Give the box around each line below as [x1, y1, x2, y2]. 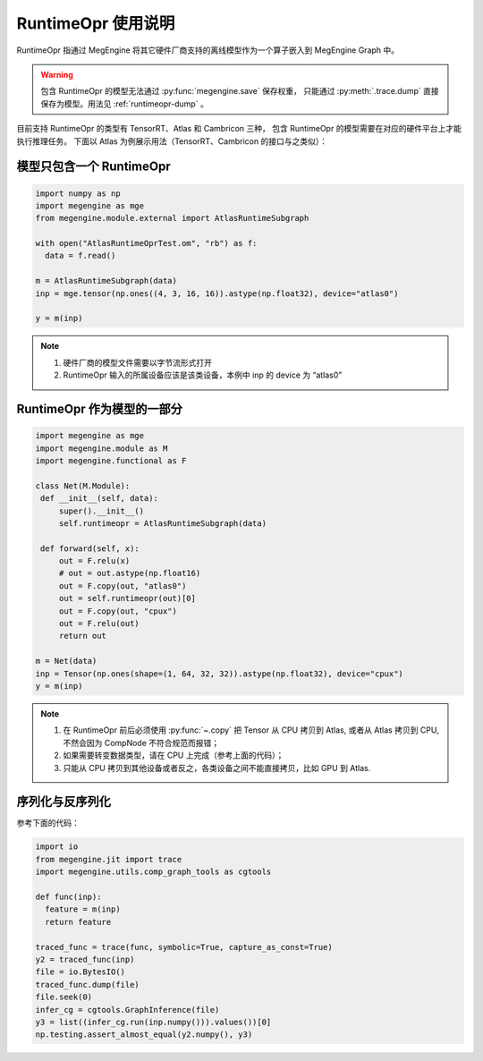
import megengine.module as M [35, 443, 168, 454]
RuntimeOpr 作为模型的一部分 [16, 401, 182, 416]
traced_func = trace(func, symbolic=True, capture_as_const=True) [35, 942, 333, 952]
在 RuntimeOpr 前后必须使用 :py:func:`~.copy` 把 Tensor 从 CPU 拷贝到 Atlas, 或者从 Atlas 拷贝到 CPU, [63, 725, 439, 735]
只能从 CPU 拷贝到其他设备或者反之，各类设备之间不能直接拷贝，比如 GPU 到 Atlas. [63, 762, 371, 773]
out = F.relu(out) [58, 618, 140, 629]
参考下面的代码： [16, 818, 80, 828]
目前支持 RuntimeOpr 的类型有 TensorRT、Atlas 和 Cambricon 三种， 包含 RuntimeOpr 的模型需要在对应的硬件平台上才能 [16, 123, 462, 134]
